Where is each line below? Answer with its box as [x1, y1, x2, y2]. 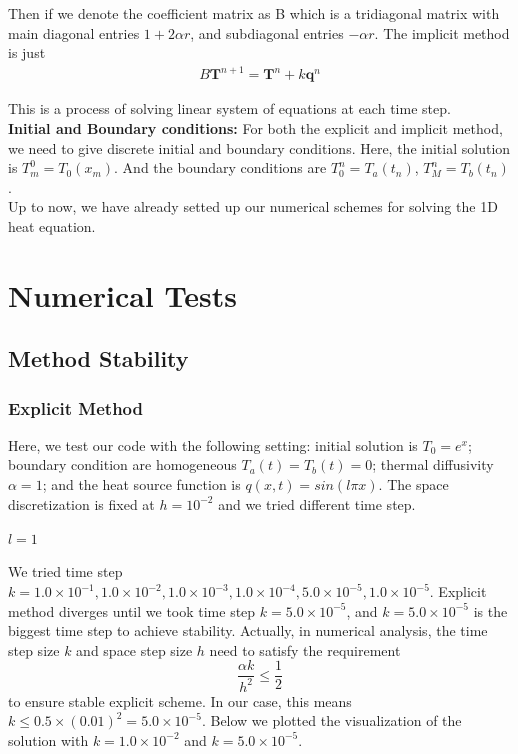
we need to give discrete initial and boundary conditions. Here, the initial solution [8, 137, 511, 158]
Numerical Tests [8, 274, 237, 315]
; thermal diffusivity [372, 454, 494, 475]
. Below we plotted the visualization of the [201, 710, 462, 731]
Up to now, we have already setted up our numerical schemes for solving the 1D [8, 196, 498, 217]
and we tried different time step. [218, 493, 416, 514]
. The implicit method [374, 22, 510, 43]
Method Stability [8, 343, 189, 374]
